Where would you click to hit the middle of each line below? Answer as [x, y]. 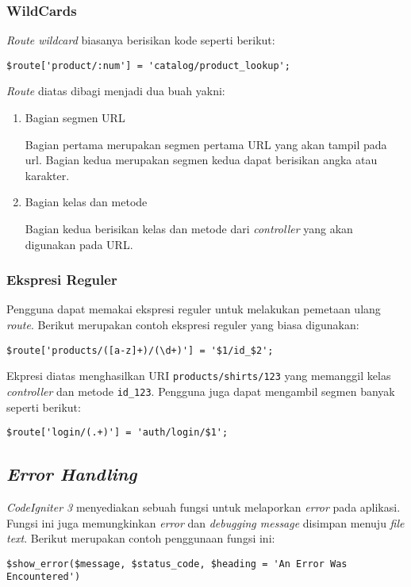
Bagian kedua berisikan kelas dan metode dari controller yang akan [189, 229]
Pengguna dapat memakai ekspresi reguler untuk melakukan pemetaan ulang [194, 309]
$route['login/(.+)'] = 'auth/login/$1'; [117, 433]
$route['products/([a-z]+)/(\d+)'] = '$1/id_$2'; [140, 350]
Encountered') [44, 577]
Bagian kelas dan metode [86, 202]
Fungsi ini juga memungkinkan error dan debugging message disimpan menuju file [205, 522]
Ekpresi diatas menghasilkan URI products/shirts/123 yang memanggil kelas [199, 376]
